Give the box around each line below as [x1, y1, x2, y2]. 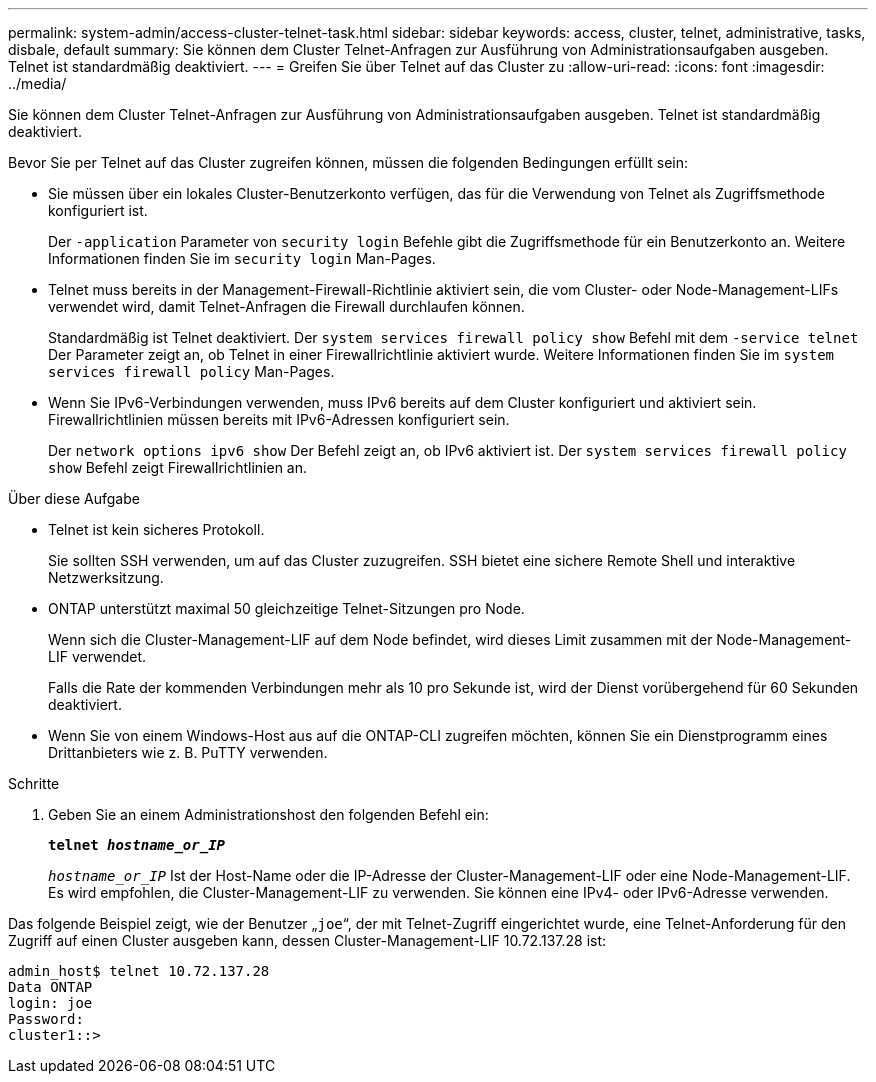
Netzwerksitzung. [48, 569, 164, 586]
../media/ [8, 75, 67, 92]
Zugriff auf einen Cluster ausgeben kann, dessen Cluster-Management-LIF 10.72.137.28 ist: [8, 932, 607, 949]
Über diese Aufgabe [8, 490, 140, 507]
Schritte [8, 775, 60, 792]
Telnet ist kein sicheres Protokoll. [48, 521, 265, 538]
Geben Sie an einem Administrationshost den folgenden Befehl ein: [48, 806, 489, 823]
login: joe [8, 995, 93, 1011]
